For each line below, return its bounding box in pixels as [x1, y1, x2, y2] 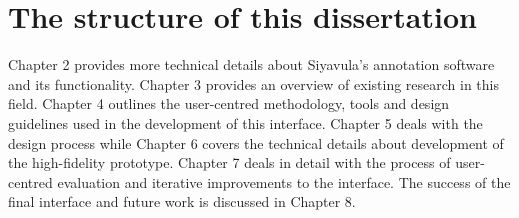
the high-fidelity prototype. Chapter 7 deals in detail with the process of [8, 152, 451, 173]
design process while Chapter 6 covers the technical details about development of [8, 132, 504, 153]
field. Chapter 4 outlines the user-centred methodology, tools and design [8, 93, 450, 114]
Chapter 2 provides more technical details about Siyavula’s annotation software [8, 54, 495, 75]
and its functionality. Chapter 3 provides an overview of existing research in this [8, 73, 499, 94]
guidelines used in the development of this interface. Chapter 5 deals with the [8, 112, 483, 133]
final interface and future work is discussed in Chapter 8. [8, 191, 356, 212]
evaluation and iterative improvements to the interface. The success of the [57, 171, 511, 192]
